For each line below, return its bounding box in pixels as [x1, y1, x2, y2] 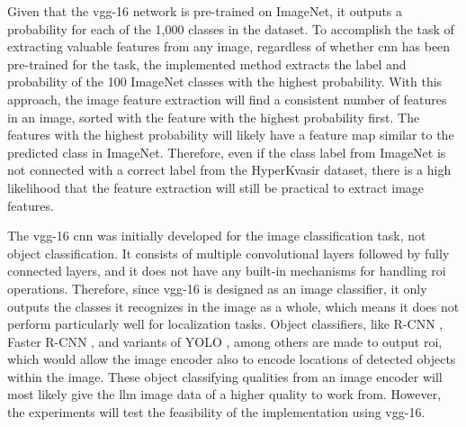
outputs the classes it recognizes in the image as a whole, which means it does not [7, 296, 460, 315]
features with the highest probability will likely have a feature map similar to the [7, 125, 454, 144]
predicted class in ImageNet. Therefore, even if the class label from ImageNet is [7, 142, 446, 161]
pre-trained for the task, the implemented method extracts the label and [7, 54, 407, 73]
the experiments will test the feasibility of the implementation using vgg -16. [7, 403, 426, 422]
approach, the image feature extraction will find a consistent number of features [7, 89, 447, 108]
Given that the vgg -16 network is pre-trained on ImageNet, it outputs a [7, 2, 403, 20]
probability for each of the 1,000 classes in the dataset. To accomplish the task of [7, 19, 454, 38]
